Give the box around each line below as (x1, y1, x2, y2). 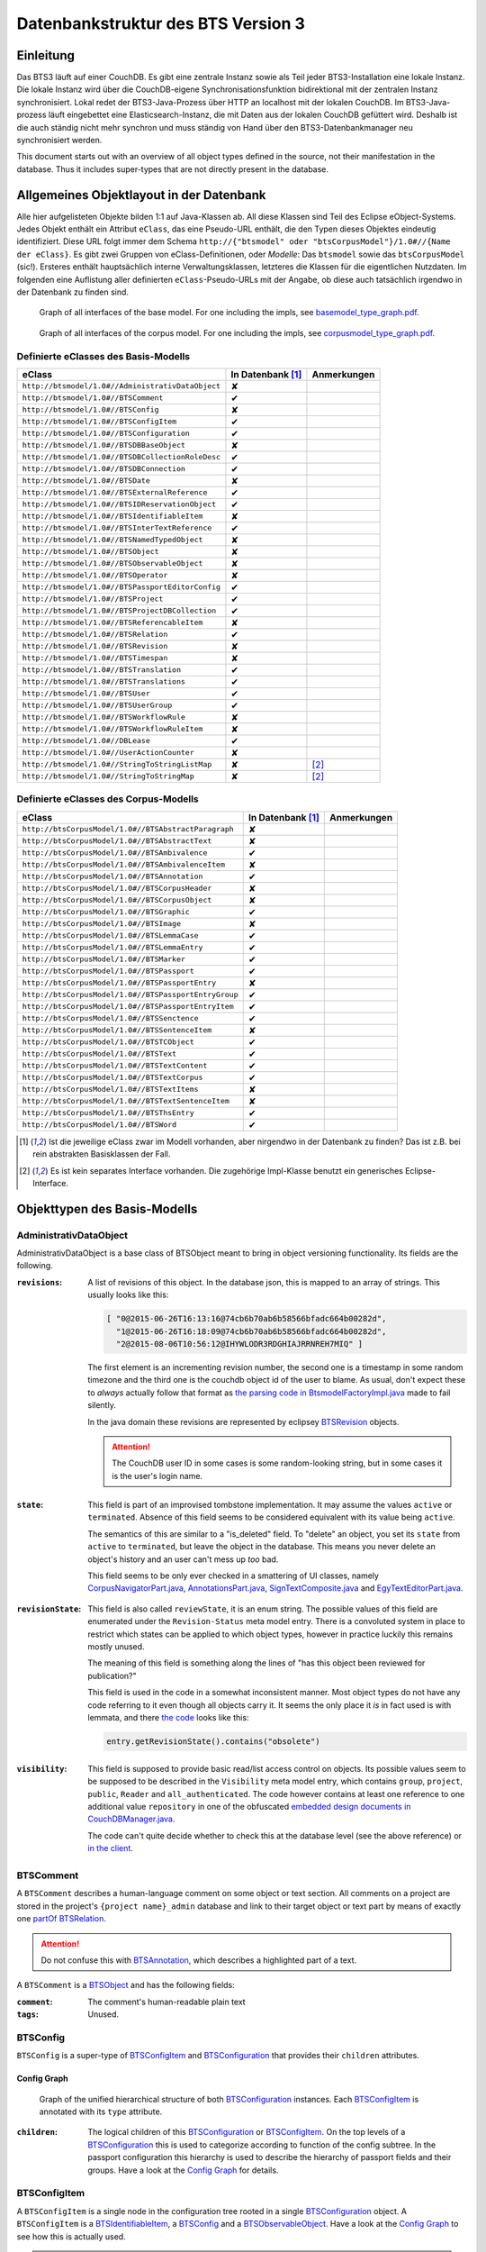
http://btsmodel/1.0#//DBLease (22, 736, 150, 746)
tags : (16, 2009, 40, 2020)
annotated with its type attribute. (39, 2106, 163, 2117)
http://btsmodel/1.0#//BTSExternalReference (22, 487, 208, 497)
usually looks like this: (87, 1289, 169, 1301)
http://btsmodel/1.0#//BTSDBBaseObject (22, 440, 186, 450)
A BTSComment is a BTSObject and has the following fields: (16, 1980, 236, 1991)
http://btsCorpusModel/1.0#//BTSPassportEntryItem (22, 1002, 234, 1012)
